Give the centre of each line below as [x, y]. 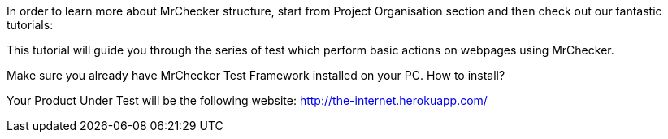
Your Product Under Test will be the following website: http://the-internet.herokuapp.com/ [247, 100]
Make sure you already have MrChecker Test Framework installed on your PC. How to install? [256, 75]
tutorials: [30, 25]
